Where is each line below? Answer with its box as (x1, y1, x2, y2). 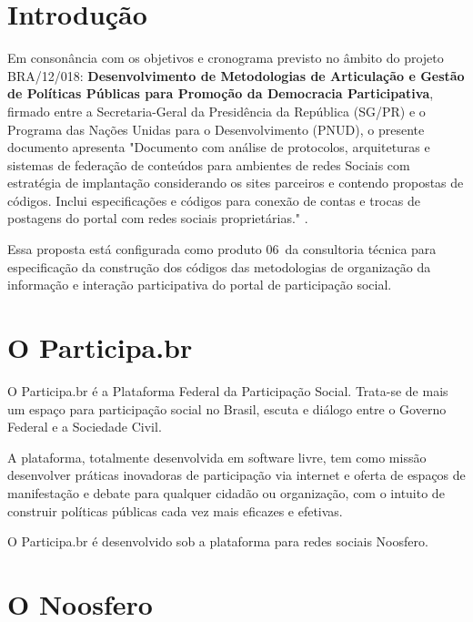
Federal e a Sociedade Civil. (7, 417, 162, 436)
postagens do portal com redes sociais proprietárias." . (7, 209, 308, 228)
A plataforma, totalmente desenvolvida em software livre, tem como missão (7, 447, 427, 466)
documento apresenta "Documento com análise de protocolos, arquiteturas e (7, 138, 430, 157)
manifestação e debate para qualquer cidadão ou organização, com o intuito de (7, 483, 445, 502)
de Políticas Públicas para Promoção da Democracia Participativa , (7, 84, 434, 103)
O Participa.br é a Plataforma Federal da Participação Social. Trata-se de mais (7, 381, 448, 400)
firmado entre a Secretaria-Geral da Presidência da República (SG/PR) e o (7, 101, 426, 120)
